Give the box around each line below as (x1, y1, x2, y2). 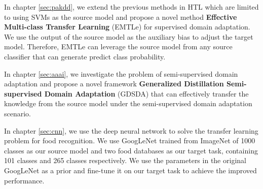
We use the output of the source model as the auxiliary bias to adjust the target (4, 31, 253, 42)
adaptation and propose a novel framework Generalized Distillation (4, 78, 224, 89)
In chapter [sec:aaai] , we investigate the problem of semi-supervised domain (4, 68, 238, 79)
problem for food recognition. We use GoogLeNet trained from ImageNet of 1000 (4, 135, 255, 146)
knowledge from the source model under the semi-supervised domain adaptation (4, 98, 252, 109)
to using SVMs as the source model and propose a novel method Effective (4, 11, 237, 22)
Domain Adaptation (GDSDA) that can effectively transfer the (44, 88, 249, 99)
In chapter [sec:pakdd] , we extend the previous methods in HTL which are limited (4, 2, 259, 12)
